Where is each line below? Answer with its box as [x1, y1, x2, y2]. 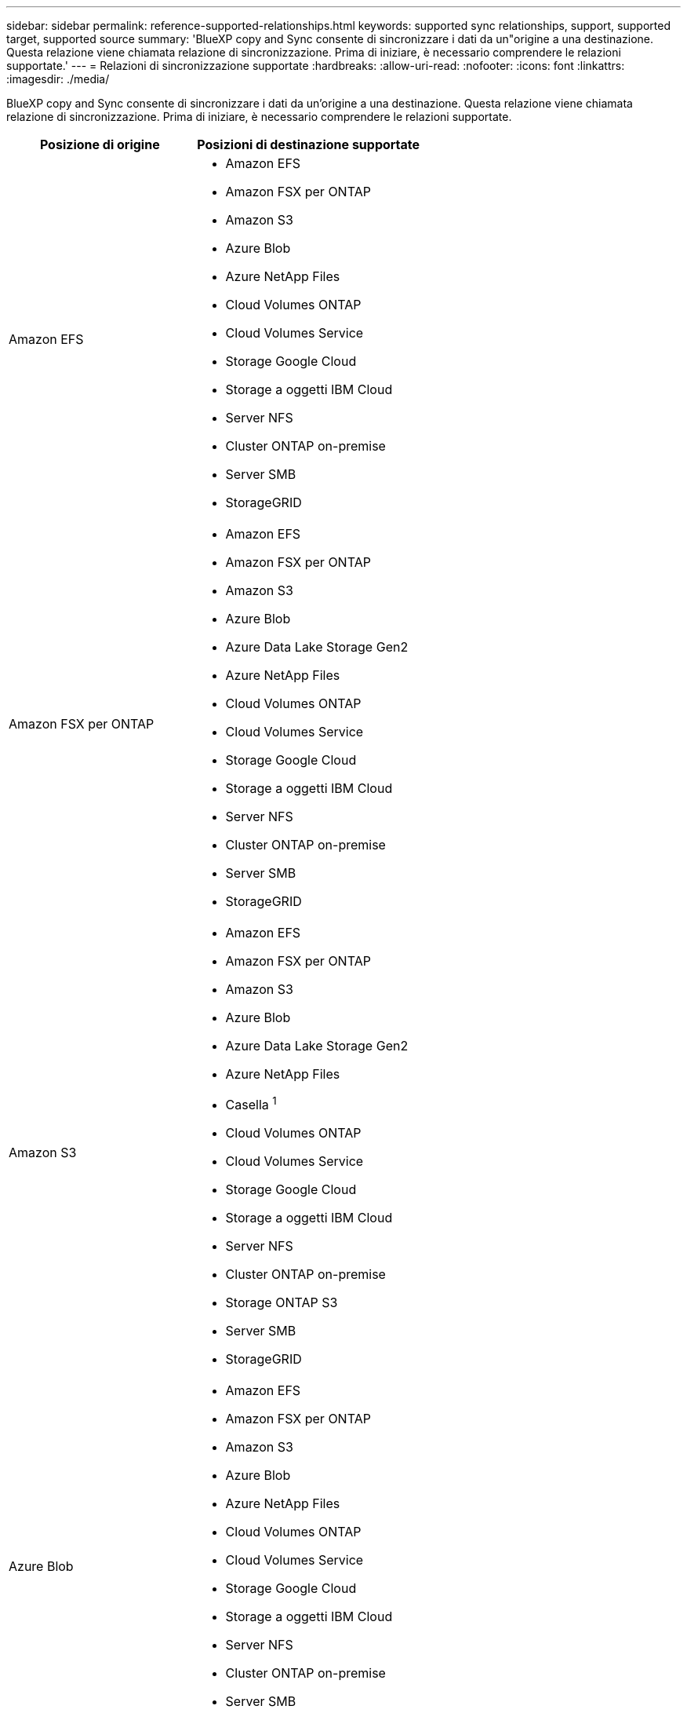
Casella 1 [225, 1094, 277, 1113]
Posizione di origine [39, 137, 160, 152]
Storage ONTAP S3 [225, 1295, 338, 1311]
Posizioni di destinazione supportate [197, 137, 420, 152]
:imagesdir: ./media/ [6, 72, 110, 86]
